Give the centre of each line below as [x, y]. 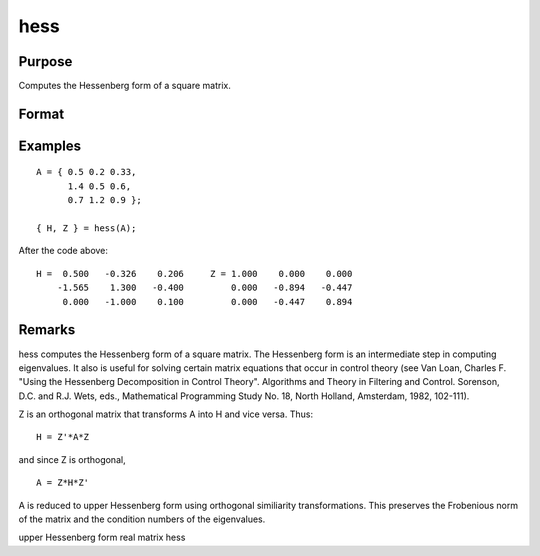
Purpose [45, 61]
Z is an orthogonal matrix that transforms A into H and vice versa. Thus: [166, 414]
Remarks [47, 330]
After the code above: [63, 251]
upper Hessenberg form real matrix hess [102, 537]
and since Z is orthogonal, [72, 459]
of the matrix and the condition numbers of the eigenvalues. [142, 519]
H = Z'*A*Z [63, 437]
